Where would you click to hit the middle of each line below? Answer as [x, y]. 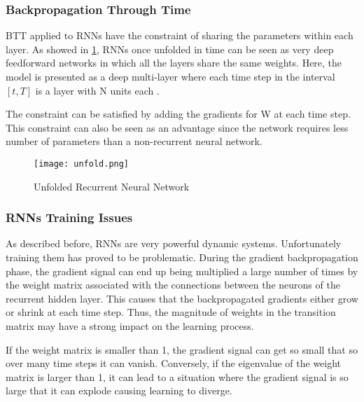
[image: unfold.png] [82, 164]
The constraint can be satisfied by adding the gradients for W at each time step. [178, 114]
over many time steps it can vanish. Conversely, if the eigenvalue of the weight [174, 363]
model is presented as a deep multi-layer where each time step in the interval [170, 76]
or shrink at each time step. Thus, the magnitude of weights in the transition [171, 312]
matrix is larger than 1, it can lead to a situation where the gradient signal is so [177, 376]
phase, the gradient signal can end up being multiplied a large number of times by [182, 271]
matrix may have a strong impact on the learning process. [130, 326]
